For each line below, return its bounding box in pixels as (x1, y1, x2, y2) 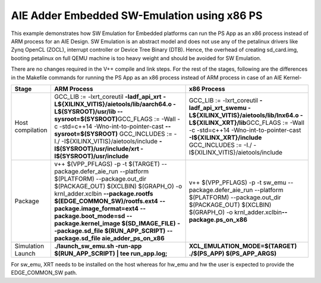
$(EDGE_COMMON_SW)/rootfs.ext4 (54, 197, 159, 205)
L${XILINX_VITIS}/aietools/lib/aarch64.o (54, 100, 172, 108)
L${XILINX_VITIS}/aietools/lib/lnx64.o (188, 111, 300, 119)
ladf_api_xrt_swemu (188, 103, 247, 112)
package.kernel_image (54, 219, 121, 227)
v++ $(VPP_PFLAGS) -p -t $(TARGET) (54, 159, 160, 168)
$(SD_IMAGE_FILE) (121, 219, 176, 227)
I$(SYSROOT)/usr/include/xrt (54, 144, 140, 153)
